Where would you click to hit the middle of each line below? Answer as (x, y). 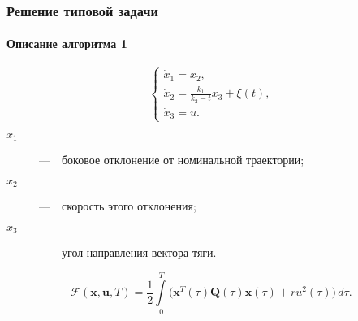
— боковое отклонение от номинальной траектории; (172, 159)
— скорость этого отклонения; (118, 206)
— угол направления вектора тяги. (128, 252)
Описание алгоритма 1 (67, 43)
